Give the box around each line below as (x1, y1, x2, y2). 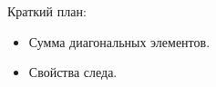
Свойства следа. (28, 63, 118, 82)
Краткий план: (7, 2, 87, 20)
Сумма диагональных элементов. (28, 32, 211, 51)
